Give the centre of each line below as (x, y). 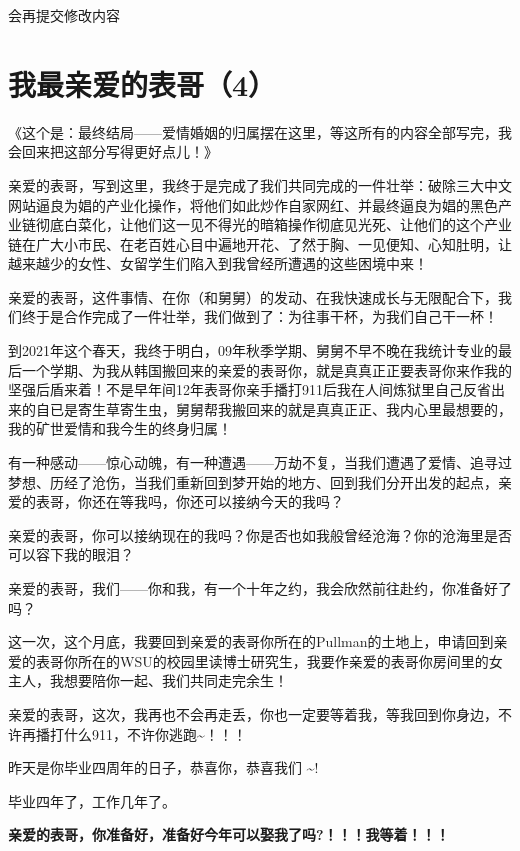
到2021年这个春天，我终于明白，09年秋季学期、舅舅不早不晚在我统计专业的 (253, 350)
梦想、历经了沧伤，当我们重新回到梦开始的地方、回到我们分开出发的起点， (253, 481)
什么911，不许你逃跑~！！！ (155, 733)
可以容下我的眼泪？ (71, 554)
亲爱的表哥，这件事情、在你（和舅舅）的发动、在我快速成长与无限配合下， (253, 296)
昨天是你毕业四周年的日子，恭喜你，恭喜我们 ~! (163, 767)
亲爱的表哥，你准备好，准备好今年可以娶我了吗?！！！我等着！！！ (229, 834)
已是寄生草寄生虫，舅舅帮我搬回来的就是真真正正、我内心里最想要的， (280, 408)
